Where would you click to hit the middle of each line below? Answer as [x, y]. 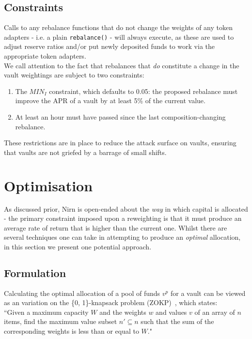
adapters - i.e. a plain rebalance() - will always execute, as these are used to [119, 37]
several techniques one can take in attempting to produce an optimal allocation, [122, 237]
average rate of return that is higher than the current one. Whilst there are [116, 227]
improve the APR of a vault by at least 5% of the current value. [110, 100]
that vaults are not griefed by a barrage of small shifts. [85, 152]
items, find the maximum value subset [61, 321]
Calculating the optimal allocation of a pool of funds [82, 293]
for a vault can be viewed [208, 293]
